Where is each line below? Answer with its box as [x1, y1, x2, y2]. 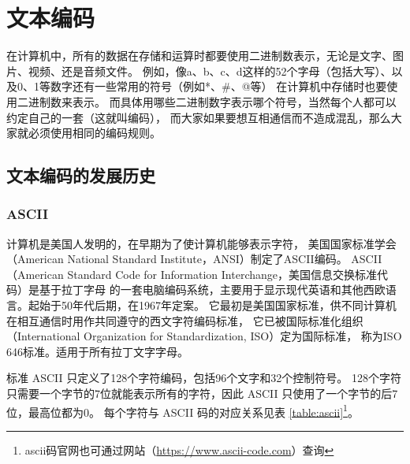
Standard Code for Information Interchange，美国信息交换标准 [67, 265, 378, 282]
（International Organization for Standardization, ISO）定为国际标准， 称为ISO [6, 328, 402, 344]
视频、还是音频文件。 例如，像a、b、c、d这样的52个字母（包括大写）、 [28, 62, 392, 79]
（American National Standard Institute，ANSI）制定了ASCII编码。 [6, 251, 348, 267]
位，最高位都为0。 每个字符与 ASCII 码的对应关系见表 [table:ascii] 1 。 [6, 401, 359, 420]
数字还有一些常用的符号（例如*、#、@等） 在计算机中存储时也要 [50, 78, 387, 95]
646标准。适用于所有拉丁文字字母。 [6, 343, 188, 359]
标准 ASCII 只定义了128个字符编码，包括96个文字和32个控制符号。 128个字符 [6, 369, 401, 386]
